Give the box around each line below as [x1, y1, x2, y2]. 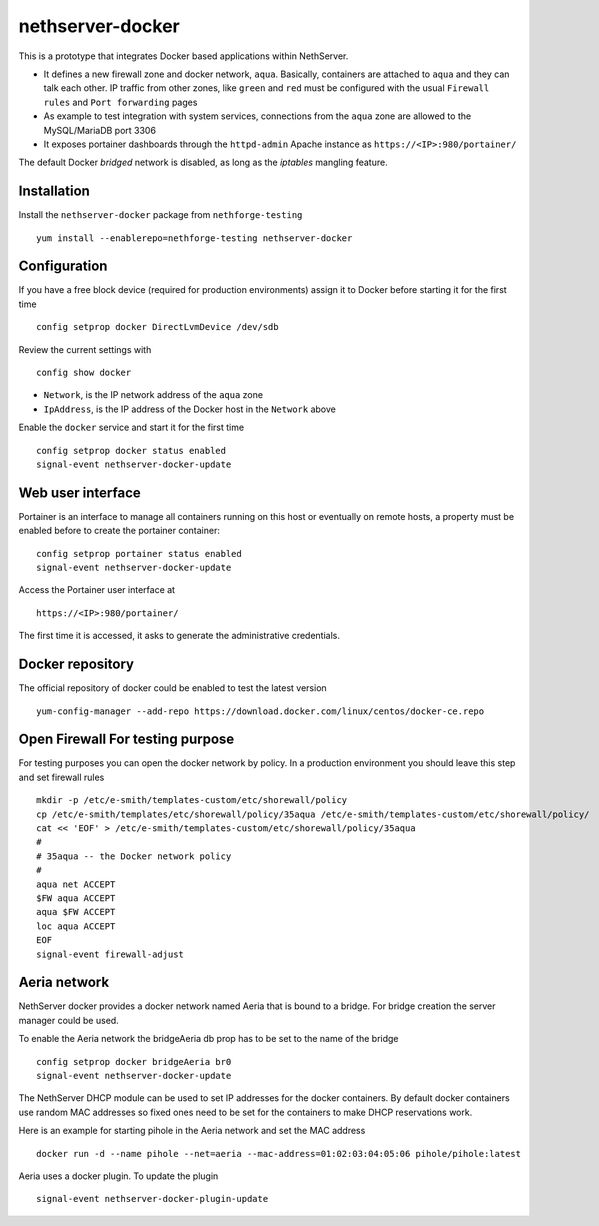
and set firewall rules [18, 771, 105, 783]
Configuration [18, 258, 108, 275]
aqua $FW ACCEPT [36, 906, 116, 918]
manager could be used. [18, 1014, 119, 1026]
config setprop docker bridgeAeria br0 [36, 1056, 232, 1067]
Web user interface [18, 484, 142, 501]
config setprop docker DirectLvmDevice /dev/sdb [36, 321, 279, 333]
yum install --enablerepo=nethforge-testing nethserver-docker [36, 232, 353, 244]
